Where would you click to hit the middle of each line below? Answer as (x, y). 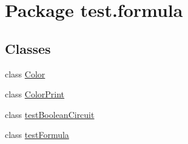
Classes (28, 48)
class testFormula (37, 135)
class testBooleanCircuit (50, 114)
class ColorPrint (35, 94)
